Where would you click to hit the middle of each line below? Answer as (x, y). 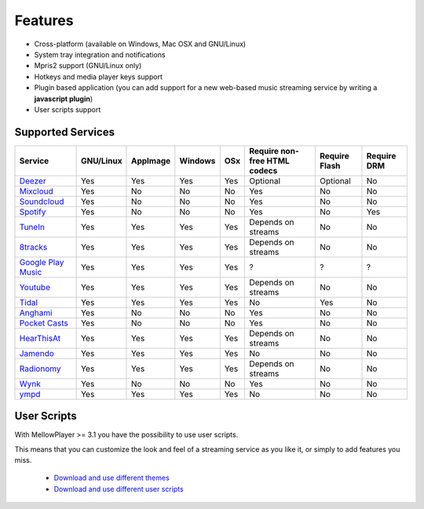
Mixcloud (37, 191)
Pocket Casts (44, 323)
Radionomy (40, 369)
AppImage (151, 161)
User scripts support (68, 109)
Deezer (33, 180)
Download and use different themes (112, 478)
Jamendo (37, 353)
